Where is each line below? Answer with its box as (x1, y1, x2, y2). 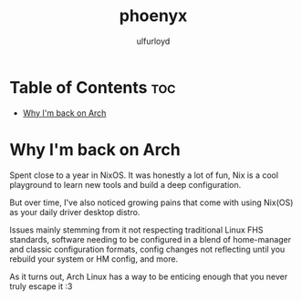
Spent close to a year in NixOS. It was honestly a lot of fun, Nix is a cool (9, 170, 279, 181)
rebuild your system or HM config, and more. (9, 253, 179, 265)
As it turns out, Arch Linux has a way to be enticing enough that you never (9, 271, 288, 282)
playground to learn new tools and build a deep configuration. (9, 179, 242, 190)
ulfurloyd (136, 36, 171, 47)
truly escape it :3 (9, 280, 73, 292)
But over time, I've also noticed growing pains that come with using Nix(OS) (9, 197, 294, 208)
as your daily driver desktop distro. (9, 206, 141, 217)
